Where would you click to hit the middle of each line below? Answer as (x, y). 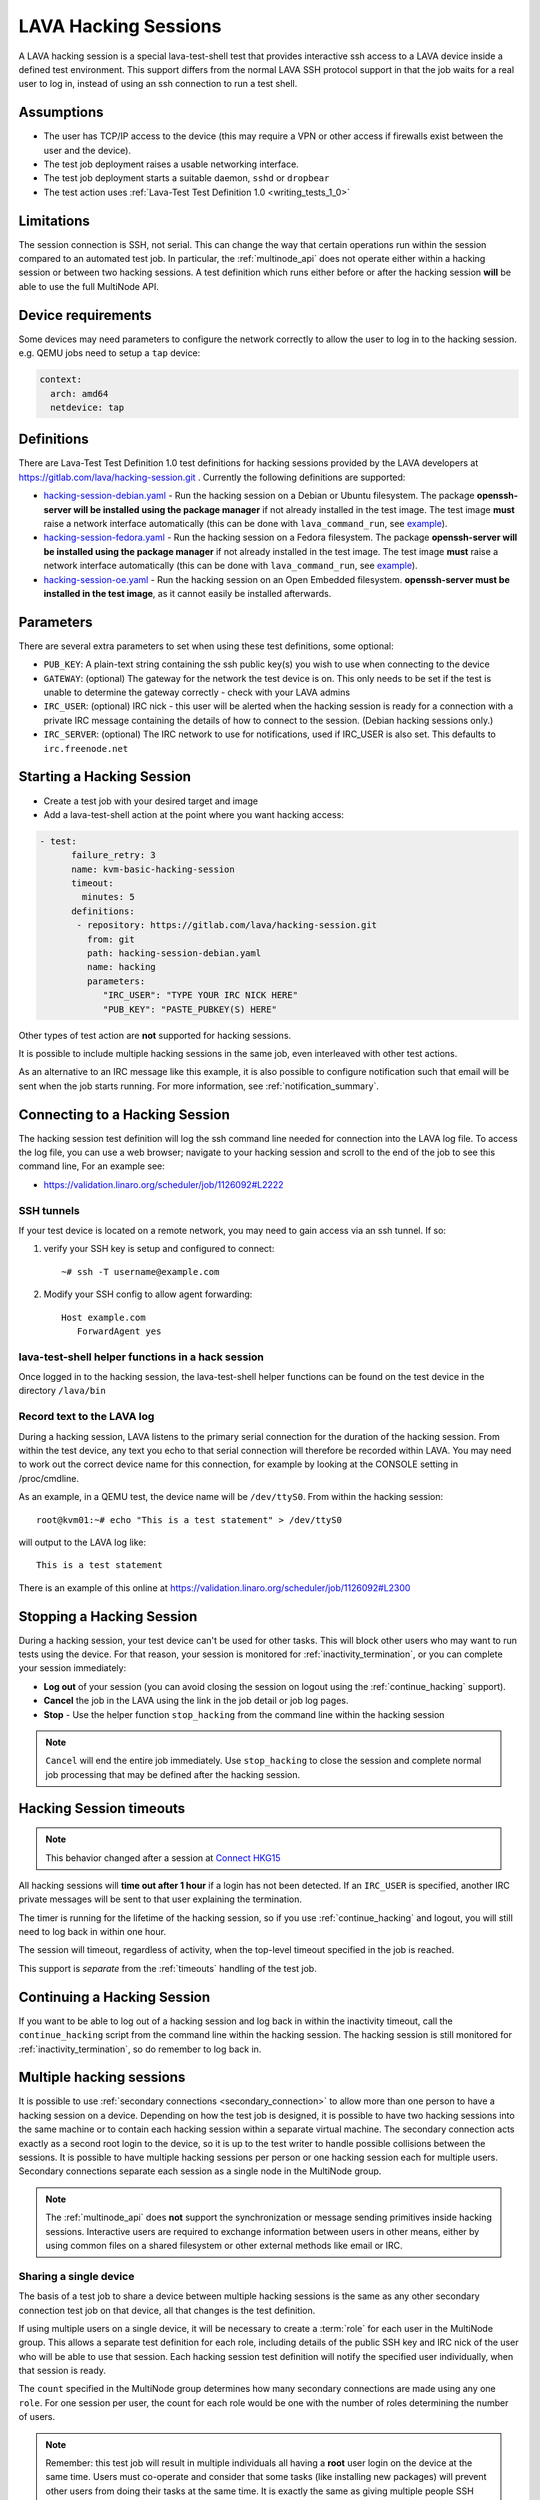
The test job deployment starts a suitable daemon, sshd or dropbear (186, 178)
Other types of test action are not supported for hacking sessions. (155, 1035)
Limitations (54, 220)
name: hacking (121, 967)
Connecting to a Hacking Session (124, 1114)
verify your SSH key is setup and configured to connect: (159, 1249)
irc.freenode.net (86, 748)
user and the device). (87, 150)
